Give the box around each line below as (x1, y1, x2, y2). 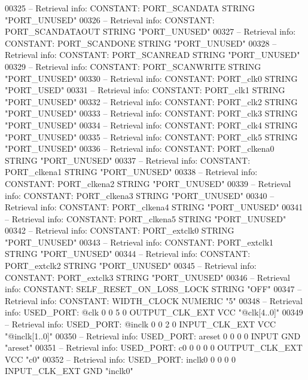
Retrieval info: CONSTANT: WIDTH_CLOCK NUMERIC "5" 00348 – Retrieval (5, 294, 303, 307)
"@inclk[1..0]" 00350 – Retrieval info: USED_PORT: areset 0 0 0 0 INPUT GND (5, 329, 301, 342)
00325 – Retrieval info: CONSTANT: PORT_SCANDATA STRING (5, 2, 255, 14)
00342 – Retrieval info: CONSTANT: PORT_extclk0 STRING (5, 224, 234, 237)
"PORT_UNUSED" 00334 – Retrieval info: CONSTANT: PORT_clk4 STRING (5, 118, 298, 131)
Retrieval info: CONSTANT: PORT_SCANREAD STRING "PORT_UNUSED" (5, 48, 300, 61)
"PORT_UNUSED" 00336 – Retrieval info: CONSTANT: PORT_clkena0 (5, 142, 275, 155)
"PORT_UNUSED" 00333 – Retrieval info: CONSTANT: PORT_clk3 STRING (5, 107, 298, 119)
